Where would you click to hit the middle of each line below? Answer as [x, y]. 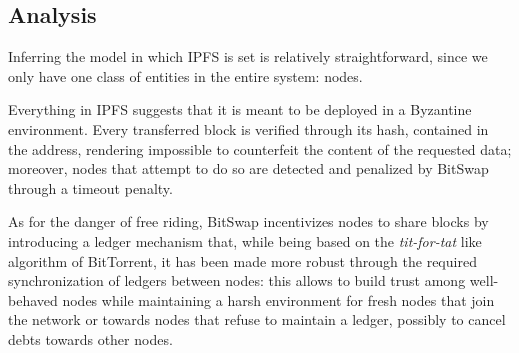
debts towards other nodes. [90, 338]
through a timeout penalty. [90, 187]
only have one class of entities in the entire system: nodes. [185, 75]
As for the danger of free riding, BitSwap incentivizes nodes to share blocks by [248, 221]
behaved [33, 299]
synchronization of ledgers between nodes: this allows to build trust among [237, 280]
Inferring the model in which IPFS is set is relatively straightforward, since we [248, 56]
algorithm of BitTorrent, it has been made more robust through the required [242, 260]
